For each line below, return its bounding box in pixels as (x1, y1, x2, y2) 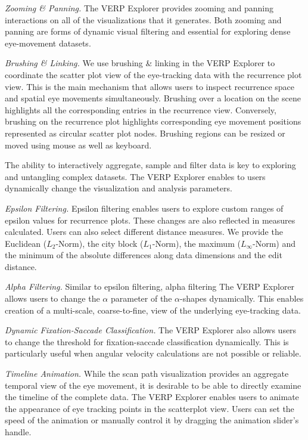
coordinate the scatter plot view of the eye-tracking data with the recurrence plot (5, 68, 302, 80)
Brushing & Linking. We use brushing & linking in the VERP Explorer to (5, 57, 275, 69)
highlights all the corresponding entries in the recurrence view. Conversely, (5, 103, 276, 116)
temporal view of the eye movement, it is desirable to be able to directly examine (5, 379, 301, 391)
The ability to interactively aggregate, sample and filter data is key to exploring (5, 159, 296, 171)
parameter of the (110, 292, 172, 305)
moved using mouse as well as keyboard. (5, 138, 152, 151)
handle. (5, 426, 32, 438)
